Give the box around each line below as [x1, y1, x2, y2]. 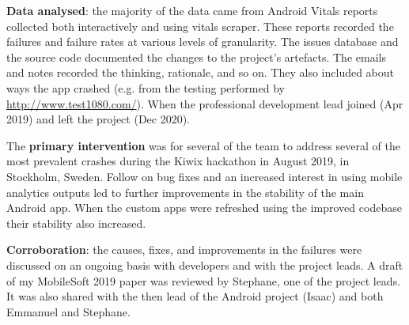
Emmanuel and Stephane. [6, 303, 131, 319]
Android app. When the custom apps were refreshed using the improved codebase [6, 199, 402, 216]
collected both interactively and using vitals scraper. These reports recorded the [6, 17, 394, 34]
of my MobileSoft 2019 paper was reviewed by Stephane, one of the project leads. [6, 272, 401, 289]
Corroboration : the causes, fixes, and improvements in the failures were [6, 241, 362, 258]
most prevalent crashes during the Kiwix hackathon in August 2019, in [6, 153, 350, 169]
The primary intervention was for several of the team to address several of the [6, 137, 400, 153]
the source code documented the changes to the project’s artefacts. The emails [6, 48, 386, 65]
